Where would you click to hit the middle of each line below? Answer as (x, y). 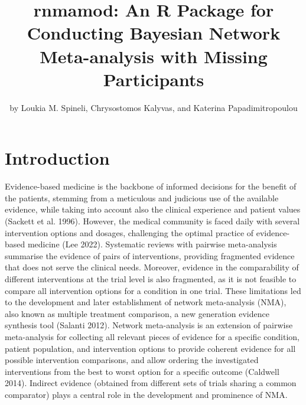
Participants (154, 79)
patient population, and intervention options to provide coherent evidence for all (150, 348)
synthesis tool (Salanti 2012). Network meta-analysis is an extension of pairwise (149, 325)
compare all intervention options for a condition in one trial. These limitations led (153, 290)
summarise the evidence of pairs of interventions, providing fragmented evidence (150, 255)
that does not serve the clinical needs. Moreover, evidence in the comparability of (152, 267)
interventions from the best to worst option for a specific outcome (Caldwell (142, 371)
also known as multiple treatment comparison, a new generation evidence (137, 313)
